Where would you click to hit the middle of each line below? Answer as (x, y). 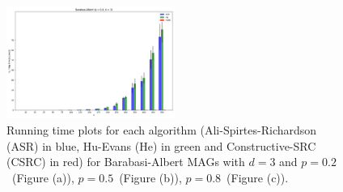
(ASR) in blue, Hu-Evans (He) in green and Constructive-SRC (161, 145)
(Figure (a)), (43, 177)
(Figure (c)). (258, 177)
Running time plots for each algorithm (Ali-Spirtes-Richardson (162, 129)
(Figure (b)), (150, 177)
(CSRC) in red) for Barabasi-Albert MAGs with (126, 162)
